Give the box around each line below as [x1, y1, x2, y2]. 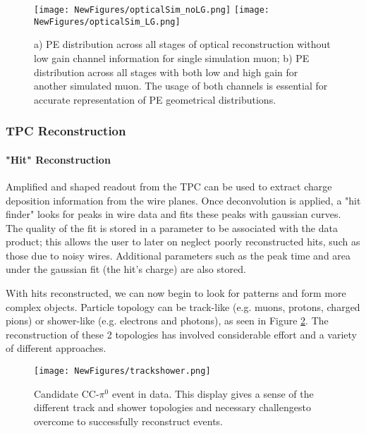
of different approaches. [6, 341, 106, 355]
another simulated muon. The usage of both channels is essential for [34, 78, 328, 93]
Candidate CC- [34, 386, 99, 401]
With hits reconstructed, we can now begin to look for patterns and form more [6, 286, 346, 300]
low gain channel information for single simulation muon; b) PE [34, 50, 310, 65]
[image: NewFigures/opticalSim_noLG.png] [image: [34, 5, 269, 15]
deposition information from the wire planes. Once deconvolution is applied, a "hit [6, 193, 361, 207]
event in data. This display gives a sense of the [111, 386, 314, 401]
